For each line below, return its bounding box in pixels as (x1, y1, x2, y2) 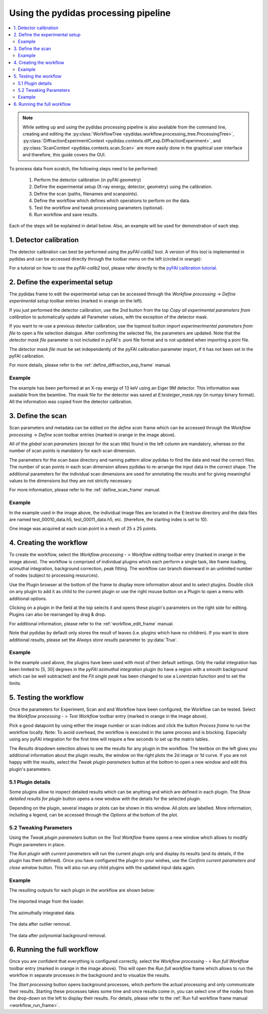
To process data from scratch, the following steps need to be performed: (9, 165, 158, 171)
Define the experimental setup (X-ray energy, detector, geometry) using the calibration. (34, 184, 213, 190)
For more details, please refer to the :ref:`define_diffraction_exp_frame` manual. (9, 362, 171, 368)
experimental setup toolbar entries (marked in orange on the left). (9, 298, 143, 304)
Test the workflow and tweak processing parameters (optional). (34, 204, 164, 210)
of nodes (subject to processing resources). (9, 572, 99, 578)
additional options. (9, 596, 47, 602)
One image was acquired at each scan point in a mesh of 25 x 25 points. (9, 526, 157, 532)
